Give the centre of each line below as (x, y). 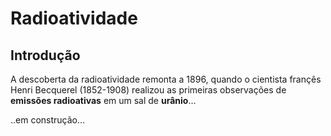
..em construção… (48, 120)
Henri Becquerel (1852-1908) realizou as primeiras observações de (148, 90)
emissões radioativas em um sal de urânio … (103, 100)
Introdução (45, 55)
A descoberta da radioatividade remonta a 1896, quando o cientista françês (166, 79)
